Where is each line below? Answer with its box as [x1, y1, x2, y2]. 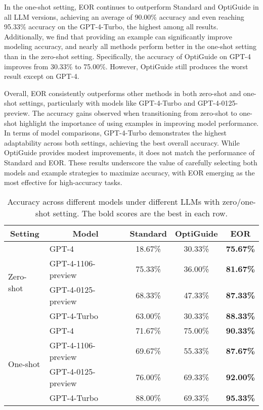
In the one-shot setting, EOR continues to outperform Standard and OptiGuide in [4, 2, 259, 12]
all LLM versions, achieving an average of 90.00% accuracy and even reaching [4, 11, 244, 22]
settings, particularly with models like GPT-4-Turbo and [19, 98, 195, 108]
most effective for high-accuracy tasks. [4, 177, 122, 188]
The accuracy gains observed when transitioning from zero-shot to [32, 107, 237, 118]
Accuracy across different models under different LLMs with [7, 195, 220, 207]
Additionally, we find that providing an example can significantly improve [4, 31, 232, 41]
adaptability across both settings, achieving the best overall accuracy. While [4, 137, 240, 148]
